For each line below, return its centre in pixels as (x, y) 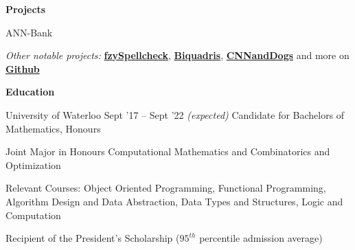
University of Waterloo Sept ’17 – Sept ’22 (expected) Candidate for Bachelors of (175, 114)
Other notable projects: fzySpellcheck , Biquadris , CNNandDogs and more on (177, 55)
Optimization (33, 164)
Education (30, 92)
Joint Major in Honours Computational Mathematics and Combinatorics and (168, 151)
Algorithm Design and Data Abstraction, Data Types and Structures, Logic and (174, 201)
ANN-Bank (29, 32)
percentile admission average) (261, 238)
